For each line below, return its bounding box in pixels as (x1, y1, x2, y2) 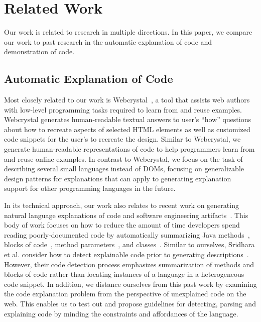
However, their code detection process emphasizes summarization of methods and (4, 259, 254, 269)
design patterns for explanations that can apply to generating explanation (4, 173, 231, 183)
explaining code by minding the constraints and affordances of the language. (4, 308, 238, 318)
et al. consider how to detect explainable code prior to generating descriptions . (4, 249, 249, 260)
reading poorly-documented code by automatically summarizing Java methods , (4, 229, 250, 240)
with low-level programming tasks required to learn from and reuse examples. (4, 104, 242, 115)
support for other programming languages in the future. (4, 183, 176, 193)
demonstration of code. (4, 46, 75, 57)
